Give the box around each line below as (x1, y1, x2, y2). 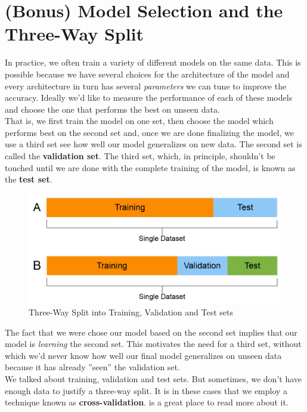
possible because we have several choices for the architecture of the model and (5, 67, 290, 80)
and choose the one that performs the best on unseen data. (5, 103, 220, 115)
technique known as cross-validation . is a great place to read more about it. (5, 396, 289, 408)
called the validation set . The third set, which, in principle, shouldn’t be (5, 150, 275, 162)
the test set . (5, 173, 52, 185)
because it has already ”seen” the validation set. (5, 361, 180, 373)
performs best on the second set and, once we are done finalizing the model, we (5, 126, 294, 138)
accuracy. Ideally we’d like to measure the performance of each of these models (5, 91, 293, 104)
